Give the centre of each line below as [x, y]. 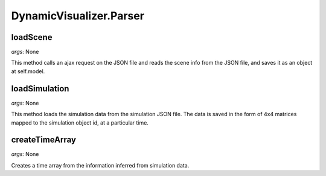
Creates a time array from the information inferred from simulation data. [100, 165]
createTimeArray [44, 140]
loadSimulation [40, 89]
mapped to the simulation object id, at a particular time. [80, 122]
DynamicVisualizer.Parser [78, 16]
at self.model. [28, 71]
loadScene [32, 37]
